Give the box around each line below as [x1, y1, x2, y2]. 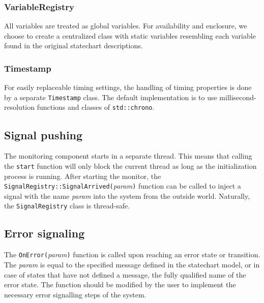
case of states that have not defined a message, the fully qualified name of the [4, 269, 246, 280]
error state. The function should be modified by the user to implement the [4, 279, 236, 290]
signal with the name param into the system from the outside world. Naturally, [4, 190, 250, 201]
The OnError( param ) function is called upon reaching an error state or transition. [4, 249, 260, 260]
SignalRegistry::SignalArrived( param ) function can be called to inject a [4, 180, 241, 191]
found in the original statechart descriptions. [4, 40, 143, 51]
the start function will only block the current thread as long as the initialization [4, 160, 257, 171]
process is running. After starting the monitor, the [4, 170, 161, 181]
